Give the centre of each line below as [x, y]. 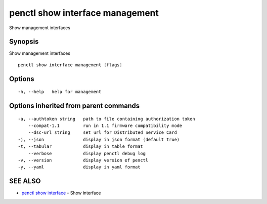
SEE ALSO [25, 181]
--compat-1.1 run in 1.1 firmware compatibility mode [105, 126]
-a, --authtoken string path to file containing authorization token [107, 119]
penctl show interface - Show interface [61, 193]
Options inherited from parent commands [74, 106]
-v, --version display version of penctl [83, 160]
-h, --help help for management [60, 92]
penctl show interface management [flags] [70, 65]
